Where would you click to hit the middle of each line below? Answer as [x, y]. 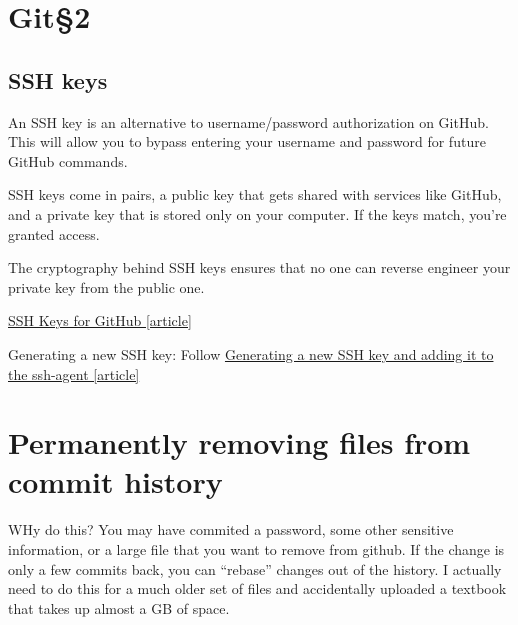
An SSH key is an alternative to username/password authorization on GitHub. [248, 121]
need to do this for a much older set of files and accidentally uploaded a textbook [257, 588]
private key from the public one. [106, 286]
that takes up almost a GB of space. [119, 607]
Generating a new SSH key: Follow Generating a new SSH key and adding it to [251, 353]
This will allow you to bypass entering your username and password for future [247, 141]
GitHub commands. [68, 160]
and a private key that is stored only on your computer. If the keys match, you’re [257, 213]
